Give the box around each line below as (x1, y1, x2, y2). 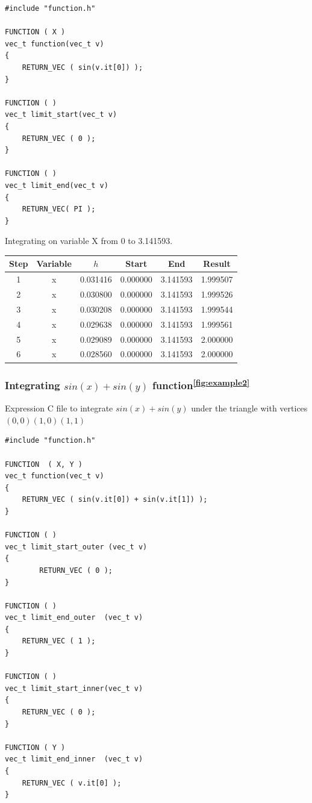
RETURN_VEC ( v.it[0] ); (22, 778, 122, 787)
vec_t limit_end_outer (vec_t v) (5, 613, 143, 622)
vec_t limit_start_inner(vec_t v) (5, 684, 143, 693)
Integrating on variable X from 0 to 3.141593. (5, 234, 173, 247)
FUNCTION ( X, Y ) (5, 460, 83, 469)
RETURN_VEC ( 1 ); (22, 637, 96, 646)
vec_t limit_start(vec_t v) (5, 110, 117, 119)
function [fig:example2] (152, 377, 250, 393)
